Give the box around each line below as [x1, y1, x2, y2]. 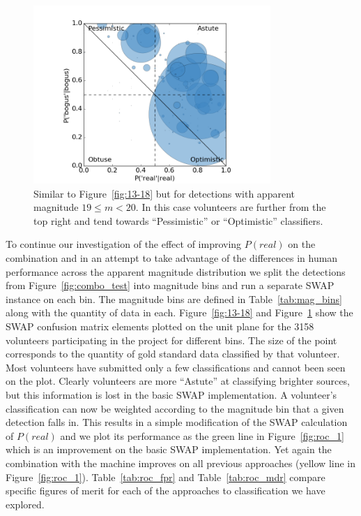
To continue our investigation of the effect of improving [6, 237, 242, 251]
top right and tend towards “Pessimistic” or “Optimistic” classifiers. [33, 213, 323, 228]
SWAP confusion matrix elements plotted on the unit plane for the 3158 [6, 319, 314, 334]
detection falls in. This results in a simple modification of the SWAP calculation [6, 415, 348, 429]
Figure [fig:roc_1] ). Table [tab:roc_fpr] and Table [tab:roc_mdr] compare [6, 469, 325, 484]
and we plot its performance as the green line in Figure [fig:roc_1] [60, 428, 344, 443]
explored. [6, 496, 45, 511]
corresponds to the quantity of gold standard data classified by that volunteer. [6, 346, 340, 361]
